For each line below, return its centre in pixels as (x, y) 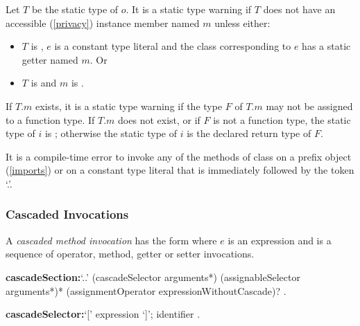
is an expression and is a (280, 240)
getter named (50, 59)
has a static (326, 46)
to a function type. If (50, 119)
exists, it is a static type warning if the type (129, 106)
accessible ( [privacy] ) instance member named (103, 22)
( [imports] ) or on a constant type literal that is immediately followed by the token (180, 170)
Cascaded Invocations (67, 214)
